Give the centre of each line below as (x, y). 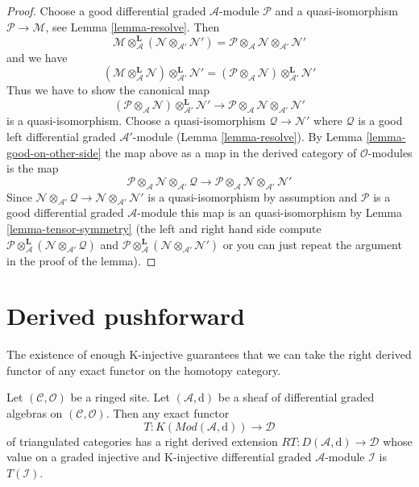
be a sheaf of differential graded (296, 397)
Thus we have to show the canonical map (108, 90)
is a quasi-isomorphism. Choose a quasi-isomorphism (136, 121)
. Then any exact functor (168, 413)
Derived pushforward (126, 316)
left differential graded (61, 136)
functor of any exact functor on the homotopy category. (144, 370)
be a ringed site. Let (120, 397)
